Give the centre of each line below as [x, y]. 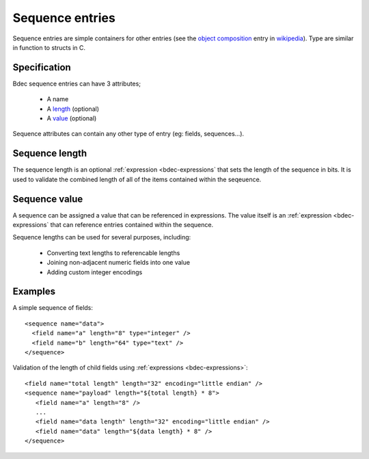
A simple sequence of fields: [53, 308]
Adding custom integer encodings [95, 272]
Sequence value [48, 199]
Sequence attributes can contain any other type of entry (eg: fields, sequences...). [128, 134]
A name [58, 99]
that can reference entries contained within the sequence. [132, 225]
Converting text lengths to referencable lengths [113, 252]
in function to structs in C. [49, 47]
